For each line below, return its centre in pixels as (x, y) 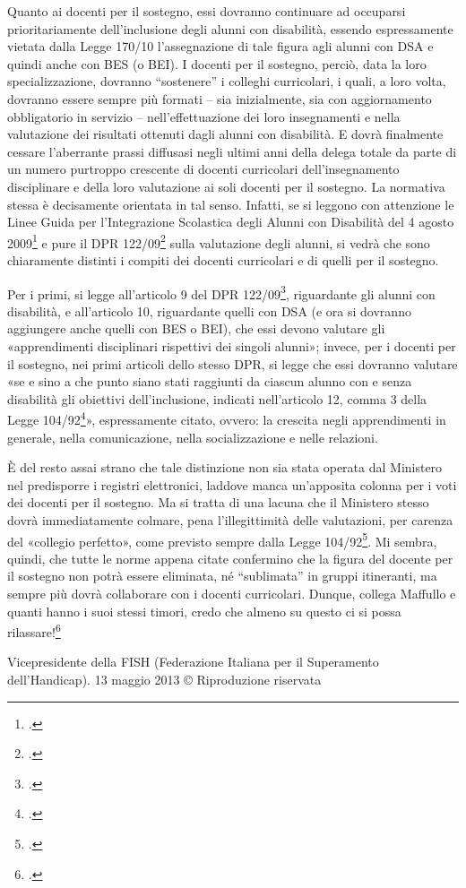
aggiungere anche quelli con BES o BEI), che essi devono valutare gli (196, 328)
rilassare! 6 (34, 630)
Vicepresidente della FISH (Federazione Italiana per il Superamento (193, 662)
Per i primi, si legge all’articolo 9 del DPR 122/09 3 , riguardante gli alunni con (221, 292)
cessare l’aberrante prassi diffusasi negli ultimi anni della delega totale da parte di (232, 151)
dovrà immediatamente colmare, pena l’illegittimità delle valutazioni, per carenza (230, 520)
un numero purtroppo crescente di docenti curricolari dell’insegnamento (203, 169)
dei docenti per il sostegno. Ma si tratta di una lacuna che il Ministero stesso (218, 502)
